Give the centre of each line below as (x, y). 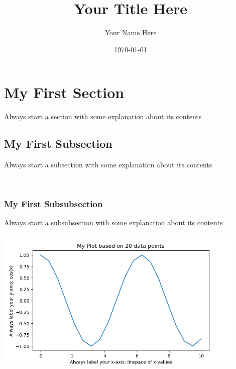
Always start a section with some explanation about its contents (103, 116)
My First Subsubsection (53, 204)
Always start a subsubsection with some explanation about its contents (113, 222)
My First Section (64, 92)
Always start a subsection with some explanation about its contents (108, 165)
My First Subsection (58, 144)
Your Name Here (131, 32)
